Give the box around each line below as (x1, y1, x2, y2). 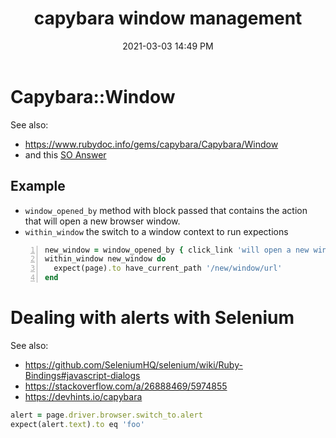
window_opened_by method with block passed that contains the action (24, 204, 308, 216)
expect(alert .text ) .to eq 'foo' (10, 419, 145, 429)
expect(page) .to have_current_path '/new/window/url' (53, 263, 283, 274)
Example (10, 178, 66, 195)
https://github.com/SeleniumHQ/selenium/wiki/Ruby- (24, 358, 243, 371)
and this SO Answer (24, 148, 107, 161)
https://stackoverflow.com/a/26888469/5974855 (24, 380, 228, 392)
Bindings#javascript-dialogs (24, 369, 141, 381)
